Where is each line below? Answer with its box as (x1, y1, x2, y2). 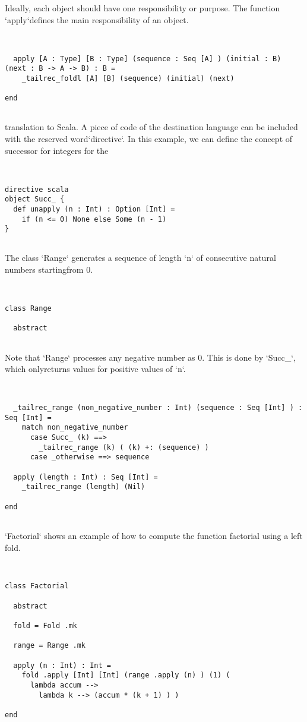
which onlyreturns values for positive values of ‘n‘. (5, 362, 186, 375)
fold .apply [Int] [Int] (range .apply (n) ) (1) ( (21, 671, 230, 680)
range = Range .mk (13, 641, 86, 650)
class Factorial (5, 582, 69, 591)
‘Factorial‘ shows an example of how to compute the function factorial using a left (5, 529, 303, 541)
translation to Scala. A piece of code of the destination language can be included (5, 121, 298, 133)
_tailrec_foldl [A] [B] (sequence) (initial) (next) (21, 74, 235, 83)
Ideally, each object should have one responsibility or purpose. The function (5, 2, 280, 14)
